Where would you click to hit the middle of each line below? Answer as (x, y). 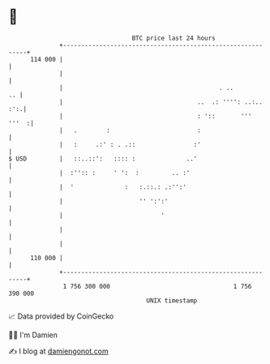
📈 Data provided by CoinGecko (61, 316)
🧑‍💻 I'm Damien (33, 335)
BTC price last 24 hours (174, 38)
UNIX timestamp (172, 300)
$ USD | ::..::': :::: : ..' (103, 158)
